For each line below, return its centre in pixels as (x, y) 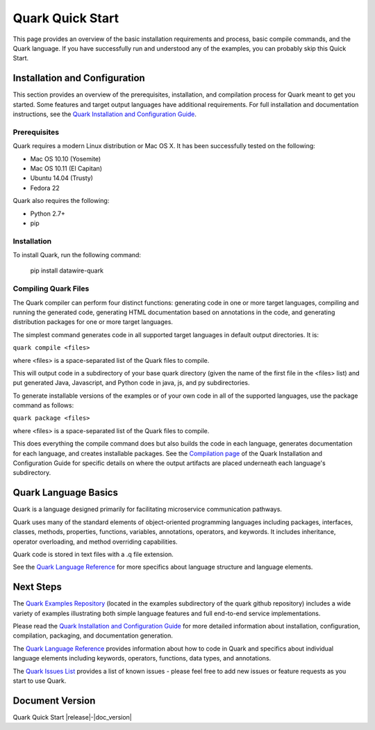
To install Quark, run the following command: (77, 255)
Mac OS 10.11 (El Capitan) (66, 168)
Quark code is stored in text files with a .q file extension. (93, 554)
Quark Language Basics (65, 493)
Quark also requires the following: (61, 201)
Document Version (54, 700)
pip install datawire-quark (67, 270)
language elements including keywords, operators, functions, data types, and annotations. (142, 658)
